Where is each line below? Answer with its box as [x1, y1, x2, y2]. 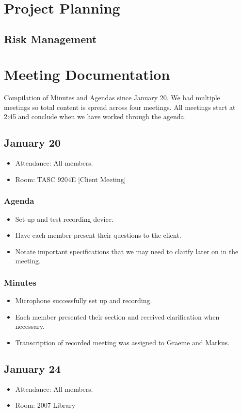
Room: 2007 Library [15, 400, 76, 410]
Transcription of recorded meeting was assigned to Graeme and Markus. [15, 337, 230, 348]
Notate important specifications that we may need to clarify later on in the [15, 246, 239, 256]
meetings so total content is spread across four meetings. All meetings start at [4, 102, 236, 112]
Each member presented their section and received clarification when [15, 311, 220, 321]
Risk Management [4, 31, 97, 46]
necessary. [15, 321, 45, 331]
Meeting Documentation [4, 64, 170, 84]
